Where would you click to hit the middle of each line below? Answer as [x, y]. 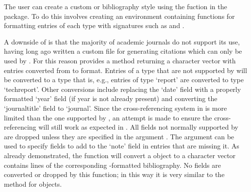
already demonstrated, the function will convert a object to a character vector [120, 155]
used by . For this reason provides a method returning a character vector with [120, 60]
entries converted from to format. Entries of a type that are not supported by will [125, 70]
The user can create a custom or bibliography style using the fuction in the [116, 6]
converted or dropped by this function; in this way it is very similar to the [114, 174]
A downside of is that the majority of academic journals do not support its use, [122, 41]
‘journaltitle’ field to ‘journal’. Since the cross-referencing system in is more [116, 108]
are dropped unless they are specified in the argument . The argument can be [119, 136]
